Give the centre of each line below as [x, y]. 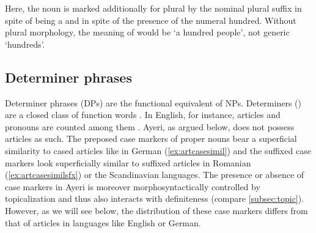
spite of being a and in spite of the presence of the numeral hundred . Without [151, 20]
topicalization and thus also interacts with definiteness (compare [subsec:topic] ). [155, 198]
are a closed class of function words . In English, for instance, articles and [143, 115]
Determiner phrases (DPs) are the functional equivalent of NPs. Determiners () [153, 102]
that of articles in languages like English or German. [103, 222]
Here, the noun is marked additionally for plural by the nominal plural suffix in [153, 8]
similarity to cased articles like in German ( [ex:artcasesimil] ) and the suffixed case [158, 150]
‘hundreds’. [25, 44]
